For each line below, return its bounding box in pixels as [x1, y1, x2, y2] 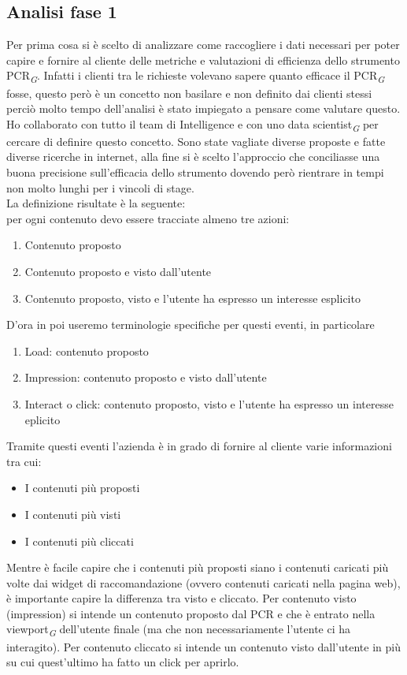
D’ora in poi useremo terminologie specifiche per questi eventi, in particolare [6, 316, 375, 333]
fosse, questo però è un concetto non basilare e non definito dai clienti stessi [6, 84, 372, 101]
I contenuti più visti [24, 505, 121, 522]
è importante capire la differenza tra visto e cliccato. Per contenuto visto [6, 590, 357, 606]
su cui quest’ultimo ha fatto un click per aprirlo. [6, 654, 239, 670]
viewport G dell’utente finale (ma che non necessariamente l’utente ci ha [6, 621, 351, 640]
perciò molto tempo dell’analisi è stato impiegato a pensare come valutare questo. [6, 100, 401, 117]
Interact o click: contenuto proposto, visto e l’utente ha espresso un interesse [24, 395, 394, 412]
